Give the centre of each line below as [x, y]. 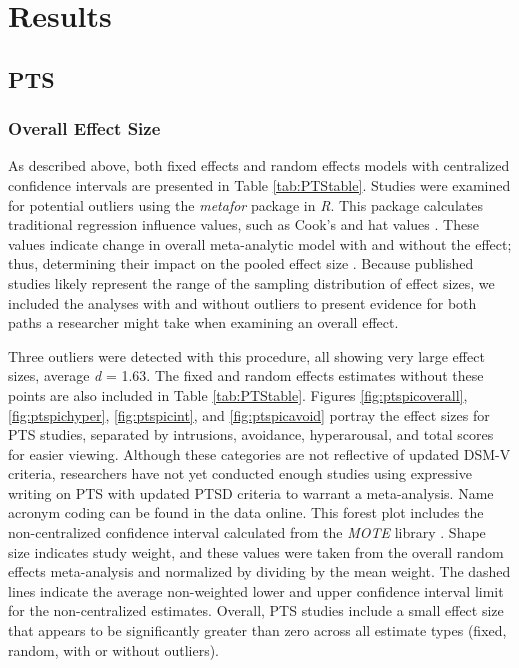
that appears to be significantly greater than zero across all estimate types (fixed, [257, 630]
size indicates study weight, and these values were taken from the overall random [256, 551]
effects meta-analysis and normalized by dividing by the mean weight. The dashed [259, 571]
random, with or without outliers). [114, 649]
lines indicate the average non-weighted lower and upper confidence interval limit [256, 590]
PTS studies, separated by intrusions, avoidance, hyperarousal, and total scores [251, 434]
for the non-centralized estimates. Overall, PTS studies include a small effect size [256, 610]
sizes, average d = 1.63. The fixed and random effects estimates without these [246, 375]
